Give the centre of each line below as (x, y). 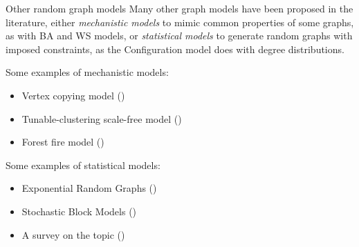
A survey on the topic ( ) (73, 234)
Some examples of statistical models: (83, 165)
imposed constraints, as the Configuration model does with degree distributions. (175, 49)
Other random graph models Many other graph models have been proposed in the (179, 8)
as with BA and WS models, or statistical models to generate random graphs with (179, 36)
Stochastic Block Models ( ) (79, 211)
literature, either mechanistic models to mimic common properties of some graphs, (180, 22)
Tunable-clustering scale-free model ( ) (102, 118)
